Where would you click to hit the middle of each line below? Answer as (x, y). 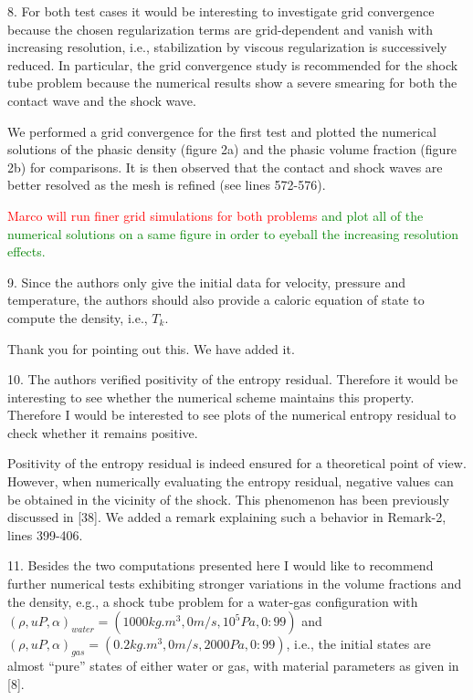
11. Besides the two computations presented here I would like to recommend (221, 565)
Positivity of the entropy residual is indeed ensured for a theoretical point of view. (237, 463)
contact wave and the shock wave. (102, 100)
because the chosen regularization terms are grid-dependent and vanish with (221, 29)
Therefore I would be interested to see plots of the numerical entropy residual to (232, 415)
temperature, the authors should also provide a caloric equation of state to (216, 300)
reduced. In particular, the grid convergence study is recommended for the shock (233, 64)
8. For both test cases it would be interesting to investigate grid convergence (221, 11)
